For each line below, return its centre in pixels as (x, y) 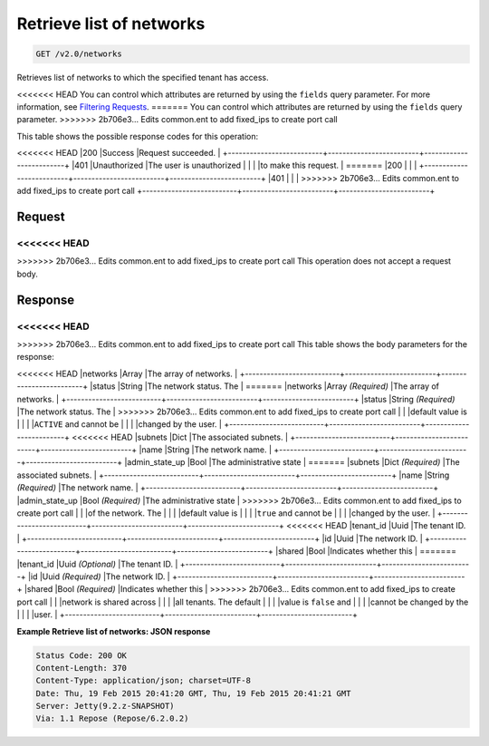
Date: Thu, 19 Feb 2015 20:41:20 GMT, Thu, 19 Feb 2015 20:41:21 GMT (193, 693)
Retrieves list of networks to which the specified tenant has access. (143, 78)
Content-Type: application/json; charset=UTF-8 (143, 681)
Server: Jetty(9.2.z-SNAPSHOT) (105, 706)
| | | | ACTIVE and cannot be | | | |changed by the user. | (119, 424)
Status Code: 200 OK (81, 655)
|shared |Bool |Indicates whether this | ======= (366, 551)
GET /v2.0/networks (79, 54)
